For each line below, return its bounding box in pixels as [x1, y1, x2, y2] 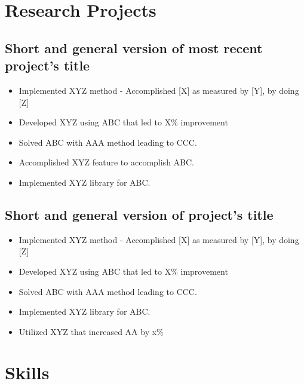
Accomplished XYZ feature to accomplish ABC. [19, 156, 194, 168]
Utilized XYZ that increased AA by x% [19, 325, 164, 337]
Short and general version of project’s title [5, 205, 274, 223]
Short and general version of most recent [5, 38, 263, 57]
